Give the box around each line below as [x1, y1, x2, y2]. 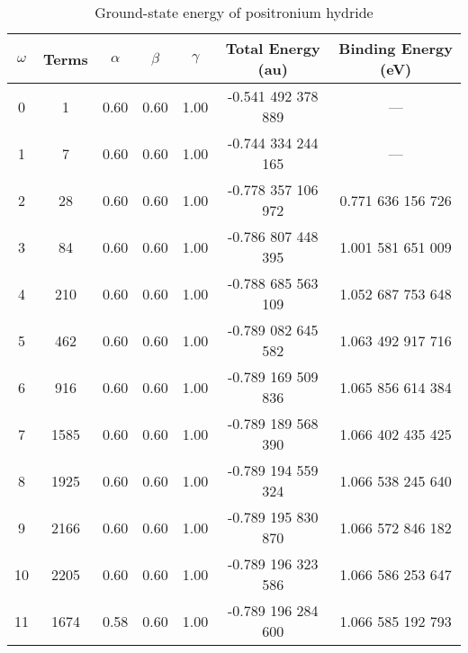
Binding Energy [338, 38, 453, 58]
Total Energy [225, 38, 320, 58]
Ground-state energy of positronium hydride [94, 2, 373, 22]
